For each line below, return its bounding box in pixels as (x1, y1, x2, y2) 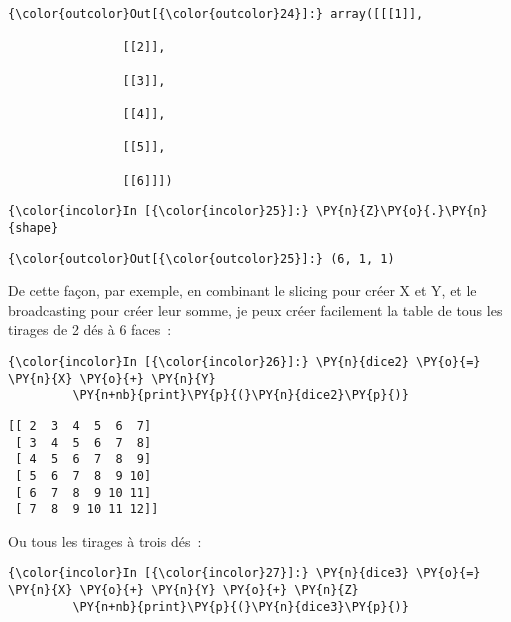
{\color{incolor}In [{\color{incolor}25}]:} (8, 204, 309, 219)
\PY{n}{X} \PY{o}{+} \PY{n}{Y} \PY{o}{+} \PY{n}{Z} (8, 583, 359, 598)
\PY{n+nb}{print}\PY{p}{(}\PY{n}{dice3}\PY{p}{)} (72, 599, 409, 614)
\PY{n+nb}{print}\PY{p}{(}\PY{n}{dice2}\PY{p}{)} (72, 388, 409, 403)
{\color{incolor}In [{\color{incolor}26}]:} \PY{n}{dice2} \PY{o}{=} (8, 354, 481, 369)
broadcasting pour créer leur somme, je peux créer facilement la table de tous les (8, 299, 503, 320)
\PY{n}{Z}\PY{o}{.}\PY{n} (315, 204, 488, 219)
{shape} (8, 220, 59, 235)
